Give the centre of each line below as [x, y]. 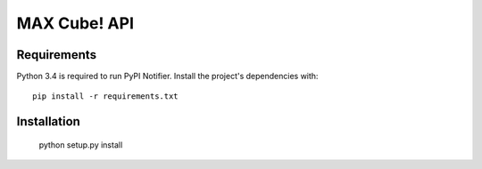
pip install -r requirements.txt [105, 97]
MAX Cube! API [75, 23]
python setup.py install [81, 145]
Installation [48, 121]
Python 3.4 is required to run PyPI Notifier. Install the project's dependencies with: [167, 76]
